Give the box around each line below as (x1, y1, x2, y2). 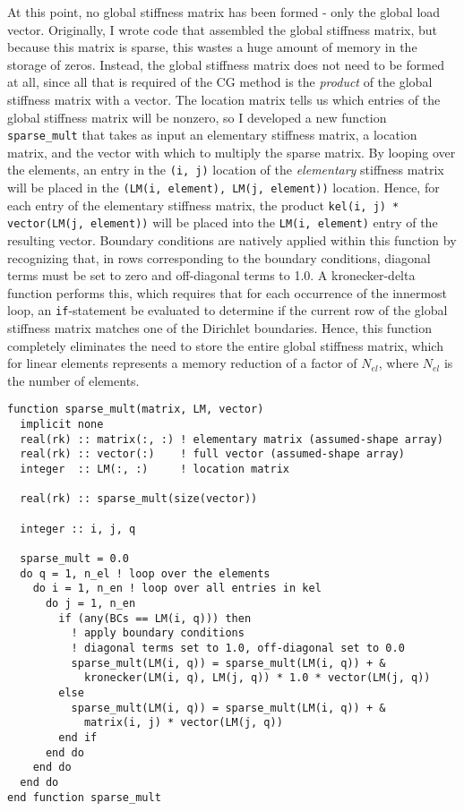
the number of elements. (7, 371, 140, 389)
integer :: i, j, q (20, 522, 136, 535)
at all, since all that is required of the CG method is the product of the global (7, 73, 433, 91)
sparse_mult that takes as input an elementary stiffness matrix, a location (7, 125, 417, 144)
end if (58, 730, 98, 744)
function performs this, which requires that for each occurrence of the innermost (7, 283, 448, 302)
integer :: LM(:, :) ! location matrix (20, 463, 289, 476)
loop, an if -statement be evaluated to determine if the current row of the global (7, 301, 448, 320)
